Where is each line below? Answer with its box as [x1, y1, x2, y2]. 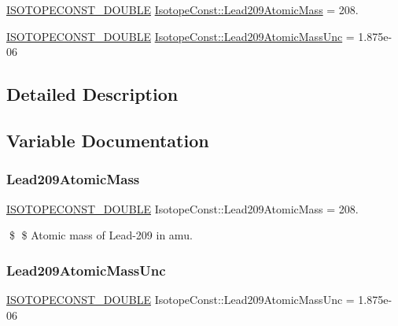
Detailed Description [6, 82, 179, 106]
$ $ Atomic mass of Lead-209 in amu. [9, 227, 193, 243]
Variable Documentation [6, 128, 209, 152]
